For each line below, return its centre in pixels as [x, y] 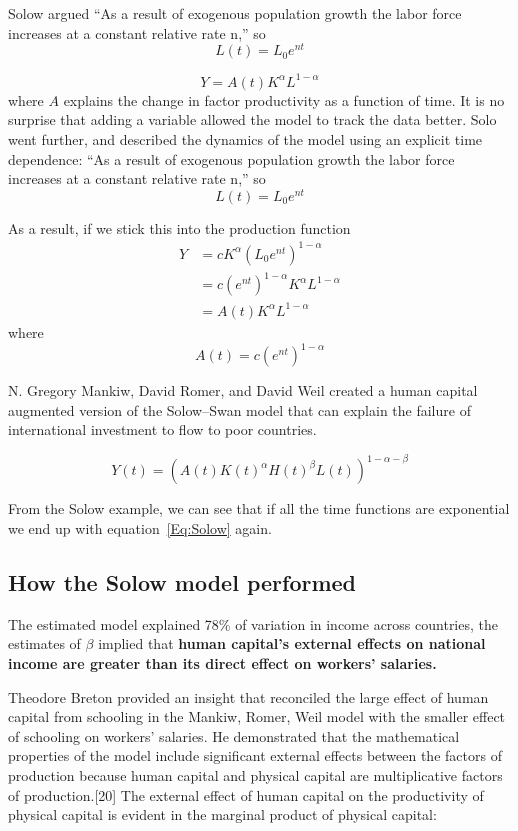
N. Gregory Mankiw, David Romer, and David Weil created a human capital [243, 390]
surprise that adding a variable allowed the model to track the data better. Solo [252, 119]
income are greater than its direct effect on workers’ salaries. [222, 662]
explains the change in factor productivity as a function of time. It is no [284, 99]
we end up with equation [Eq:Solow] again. [140, 527]
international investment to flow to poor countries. [162, 429]
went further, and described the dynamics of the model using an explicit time [245, 138]
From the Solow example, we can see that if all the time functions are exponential [259, 508]
